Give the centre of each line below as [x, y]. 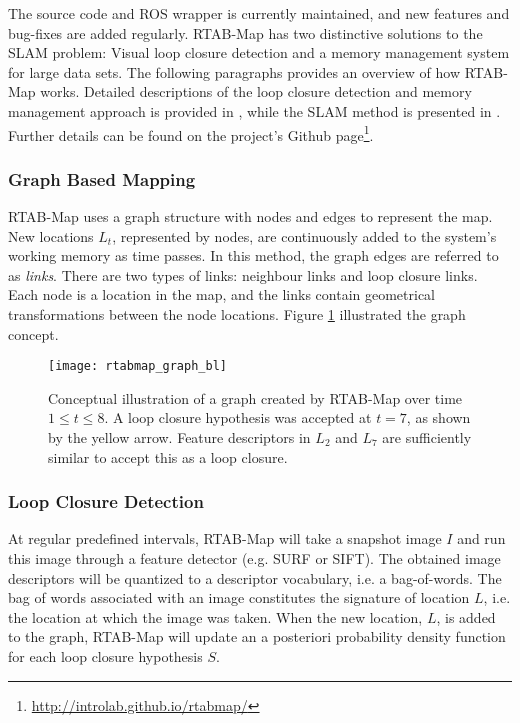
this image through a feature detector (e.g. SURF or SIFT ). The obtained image [254, 558]
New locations [51, 235]
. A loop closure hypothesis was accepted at [238, 417]
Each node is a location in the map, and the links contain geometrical [221, 294]
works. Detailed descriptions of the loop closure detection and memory [256, 91]
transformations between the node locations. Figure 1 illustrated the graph [237, 314]
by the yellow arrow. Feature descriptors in [179, 437]
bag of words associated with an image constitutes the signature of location [239, 597]
